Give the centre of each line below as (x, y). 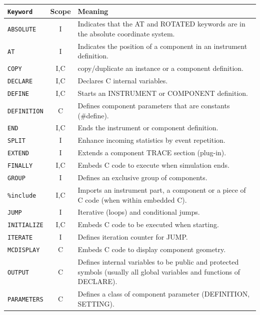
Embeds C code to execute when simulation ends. (153, 165)
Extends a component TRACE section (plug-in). (152, 153)
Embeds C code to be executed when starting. (148, 224)
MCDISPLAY (24, 250)
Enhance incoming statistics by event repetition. (151, 140)
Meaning (93, 11)
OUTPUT (18, 272)
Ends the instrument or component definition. (148, 128)
